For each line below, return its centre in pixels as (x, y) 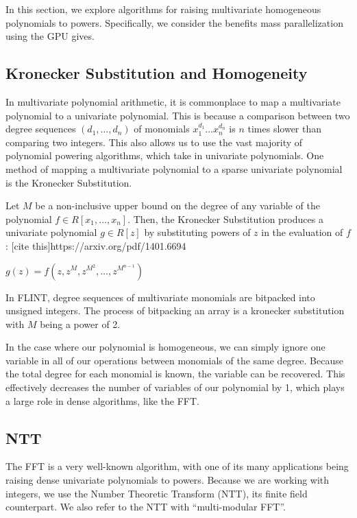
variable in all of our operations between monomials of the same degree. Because (174, 360)
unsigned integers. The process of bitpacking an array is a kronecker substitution (175, 310)
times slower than (285, 129)
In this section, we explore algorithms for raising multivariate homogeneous (163, 9)
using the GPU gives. (50, 36)
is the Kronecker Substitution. (69, 182)
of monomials (162, 129)
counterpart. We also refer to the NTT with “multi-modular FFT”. (146, 507)
